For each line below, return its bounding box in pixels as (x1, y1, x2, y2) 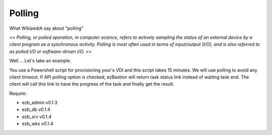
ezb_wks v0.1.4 (22, 121, 54, 127)
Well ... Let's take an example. (9, 58, 72, 64)
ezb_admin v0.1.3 (22, 100, 58, 106)
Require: (9, 90, 27, 96)
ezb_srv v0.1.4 (22, 113, 52, 119)
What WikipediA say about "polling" (9, 25, 84, 31)
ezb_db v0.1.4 (22, 106, 50, 113)
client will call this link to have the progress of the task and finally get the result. (9, 81, 175, 87)
